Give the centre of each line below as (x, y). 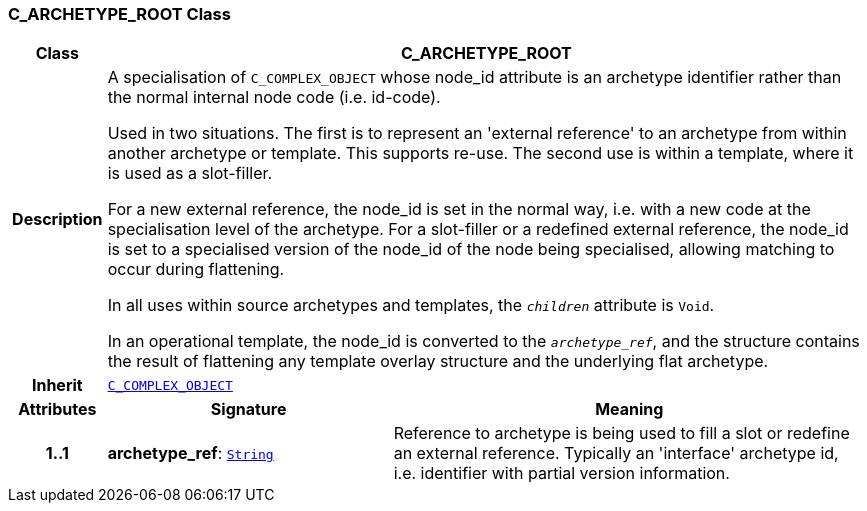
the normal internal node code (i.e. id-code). (274, 97)
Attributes (57, 409)
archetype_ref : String (190, 453)
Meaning (629, 409)
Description (57, 219)
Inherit (57, 385)
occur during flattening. (196, 269)
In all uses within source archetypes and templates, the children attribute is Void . (411, 305)
